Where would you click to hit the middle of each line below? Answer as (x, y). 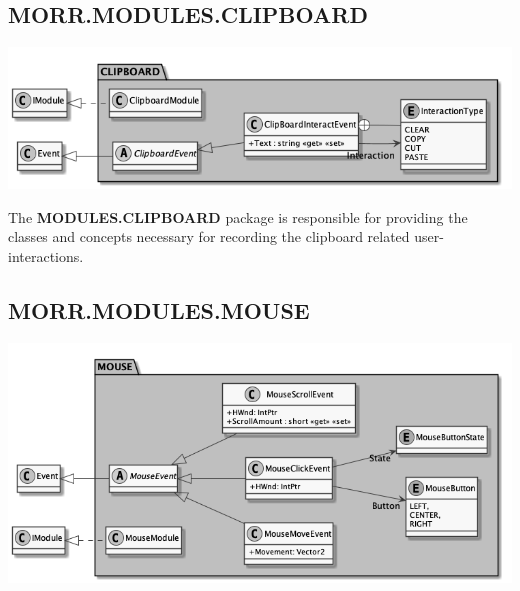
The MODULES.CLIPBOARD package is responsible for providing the (238, 216)
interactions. (46, 255)
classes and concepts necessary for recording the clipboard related (209, 236)
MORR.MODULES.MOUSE (159, 309)
